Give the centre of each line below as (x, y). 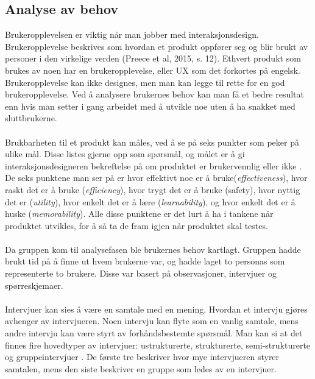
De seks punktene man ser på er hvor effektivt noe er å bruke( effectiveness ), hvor (156, 178)
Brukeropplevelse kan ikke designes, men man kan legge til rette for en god (145, 82)
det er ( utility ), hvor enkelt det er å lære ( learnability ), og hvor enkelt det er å (150, 201)
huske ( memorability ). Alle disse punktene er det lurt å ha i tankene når (139, 214)
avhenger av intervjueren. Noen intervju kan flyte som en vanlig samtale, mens (152, 321)
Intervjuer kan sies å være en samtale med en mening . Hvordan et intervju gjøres (156, 309)
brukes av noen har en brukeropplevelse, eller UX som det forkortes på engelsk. (153, 70)
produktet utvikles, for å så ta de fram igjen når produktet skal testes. (136, 225)
